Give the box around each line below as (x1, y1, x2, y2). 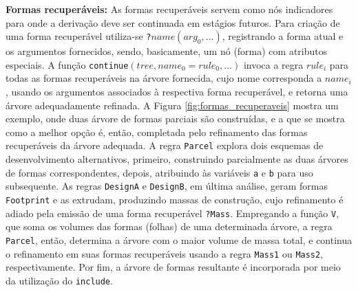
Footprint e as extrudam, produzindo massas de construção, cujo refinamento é (6, 192, 344, 206)
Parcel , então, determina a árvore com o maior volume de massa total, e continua (6, 232, 352, 247)
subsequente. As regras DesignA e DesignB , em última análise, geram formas (6, 179, 328, 193)
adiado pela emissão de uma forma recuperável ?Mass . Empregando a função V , (6, 205, 339, 220)
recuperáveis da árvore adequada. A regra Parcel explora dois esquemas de (6, 138, 324, 153)
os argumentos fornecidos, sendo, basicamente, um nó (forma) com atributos (6, 44, 328, 58)
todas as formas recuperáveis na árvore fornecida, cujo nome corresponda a (6, 71, 322, 85)
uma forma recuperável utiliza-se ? (6, 29, 151, 43)
